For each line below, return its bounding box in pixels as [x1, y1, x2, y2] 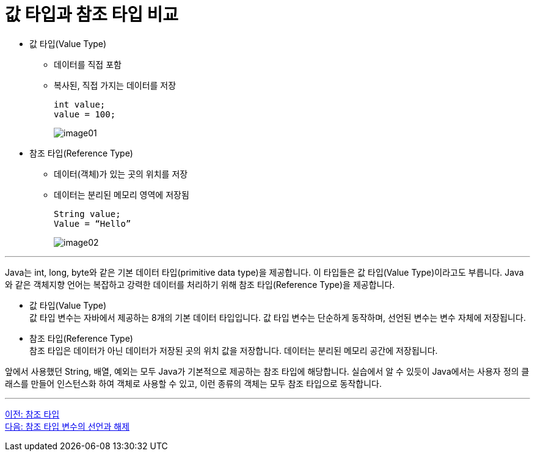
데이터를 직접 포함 [54, 59, 122, 70]
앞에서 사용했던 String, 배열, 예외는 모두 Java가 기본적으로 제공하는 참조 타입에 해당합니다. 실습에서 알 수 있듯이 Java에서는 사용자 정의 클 [5, 366, 530, 377]
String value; [54, 208, 121, 219]
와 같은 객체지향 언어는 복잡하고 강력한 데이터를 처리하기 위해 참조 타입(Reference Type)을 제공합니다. [5, 279, 395, 290]
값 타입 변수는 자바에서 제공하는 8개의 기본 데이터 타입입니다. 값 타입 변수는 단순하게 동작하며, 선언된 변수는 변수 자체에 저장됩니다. [29, 312, 526, 323]
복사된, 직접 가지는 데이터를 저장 [54, 79, 177, 90]
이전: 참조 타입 [5, 408, 60, 419]
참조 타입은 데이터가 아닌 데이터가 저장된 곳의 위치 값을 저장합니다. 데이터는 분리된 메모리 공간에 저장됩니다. [29, 345, 438, 356]
